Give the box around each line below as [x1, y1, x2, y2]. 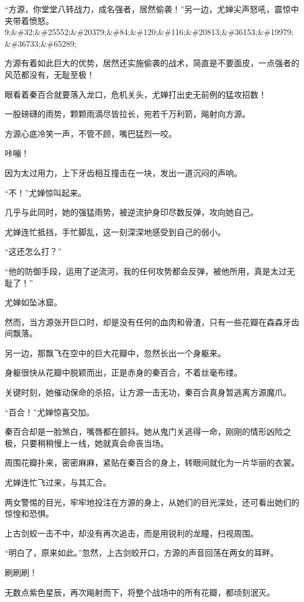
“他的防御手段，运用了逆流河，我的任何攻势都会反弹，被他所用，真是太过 [5, 264, 287, 277]
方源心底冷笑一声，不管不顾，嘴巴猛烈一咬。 [5, 127, 177, 139]
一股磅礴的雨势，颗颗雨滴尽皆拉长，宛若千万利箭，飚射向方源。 [5, 108, 250, 120]
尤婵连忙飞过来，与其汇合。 [5, 476, 111, 489]
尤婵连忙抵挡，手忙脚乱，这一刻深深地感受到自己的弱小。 [5, 225, 226, 238]
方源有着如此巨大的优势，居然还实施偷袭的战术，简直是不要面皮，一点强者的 [5, 57, 299, 69]
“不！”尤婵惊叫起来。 [5, 186, 87, 198]
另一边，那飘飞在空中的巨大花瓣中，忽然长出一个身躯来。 [5, 346, 226, 359]
